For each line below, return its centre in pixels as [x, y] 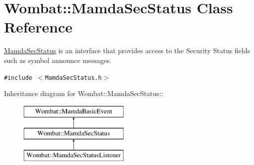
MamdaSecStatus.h [73, 78]
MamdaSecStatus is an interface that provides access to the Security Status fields [127, 50]
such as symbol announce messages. [58, 60]
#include [18, 78]
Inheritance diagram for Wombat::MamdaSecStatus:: [84, 93]
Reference [38, 27]
